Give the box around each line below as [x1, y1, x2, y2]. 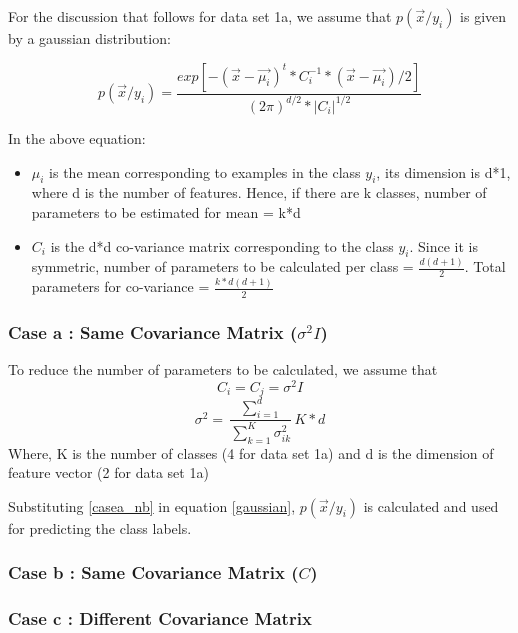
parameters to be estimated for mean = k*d [31, 201, 301, 222]
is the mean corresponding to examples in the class [49, 161, 361, 182]
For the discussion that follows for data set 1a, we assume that [8, 6, 392, 26]
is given [460, 6, 507, 26]
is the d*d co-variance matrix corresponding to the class [50, 235, 394, 256]
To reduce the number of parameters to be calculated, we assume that [8, 358, 438, 379]
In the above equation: [8, 127, 146, 148]
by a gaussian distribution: [8, 28, 171, 48]
